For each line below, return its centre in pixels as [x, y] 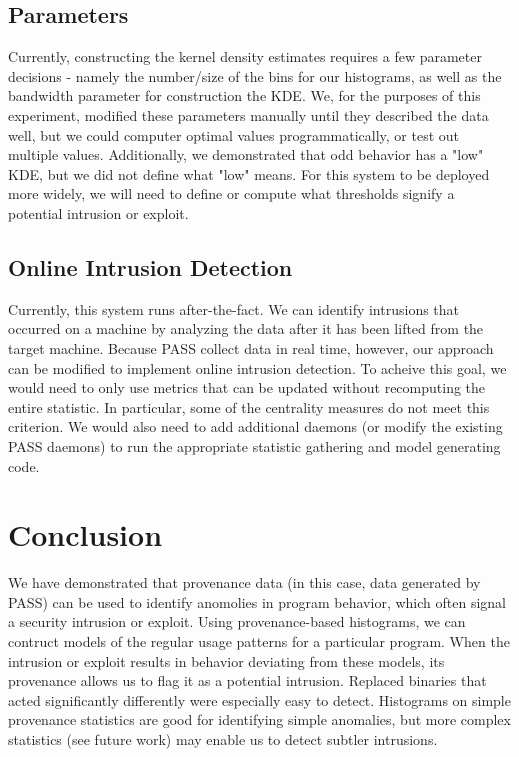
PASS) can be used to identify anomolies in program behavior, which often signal [257, 601]
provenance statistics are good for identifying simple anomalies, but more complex [259, 719]
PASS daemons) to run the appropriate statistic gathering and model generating [254, 445]
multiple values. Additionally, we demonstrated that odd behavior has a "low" [246, 154]
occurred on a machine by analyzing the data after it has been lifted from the [246, 328]
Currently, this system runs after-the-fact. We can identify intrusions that [234, 308]
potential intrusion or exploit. [98, 212]
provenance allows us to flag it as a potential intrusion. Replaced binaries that [247, 680]
